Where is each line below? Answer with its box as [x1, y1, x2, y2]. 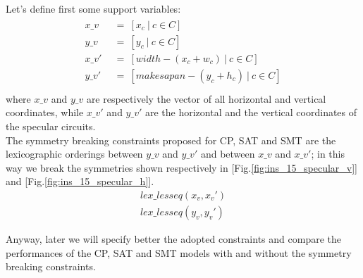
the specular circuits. [6, 118, 96, 133]
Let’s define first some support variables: [6, 1, 181, 15]
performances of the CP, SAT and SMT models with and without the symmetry [6, 245, 352, 260]
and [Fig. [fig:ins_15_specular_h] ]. [6, 174, 154, 189]
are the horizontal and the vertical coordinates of [144, 105, 357, 120]
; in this [311, 146, 345, 161]
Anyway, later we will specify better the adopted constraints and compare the [6, 232, 341, 246]
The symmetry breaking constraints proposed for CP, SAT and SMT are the [6, 132, 336, 147]
